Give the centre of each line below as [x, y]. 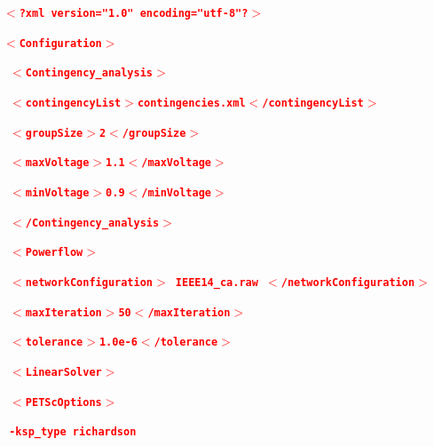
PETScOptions [63, 402]
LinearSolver [63, 372]
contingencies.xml [191, 103]
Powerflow [54, 253]
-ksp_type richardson [73, 432]
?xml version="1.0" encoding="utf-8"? [134, 13]
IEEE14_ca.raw [217, 282]
